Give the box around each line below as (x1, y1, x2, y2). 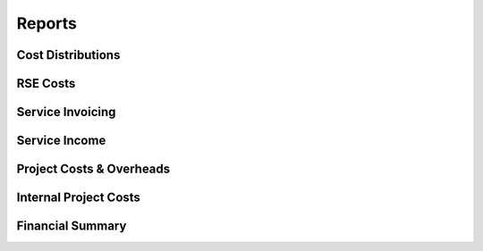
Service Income (16, 133, 106, 148)
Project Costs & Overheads (16, 162, 171, 177)
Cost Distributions (16, 47, 121, 63)
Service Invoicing (16, 105, 116, 120)
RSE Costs (16, 76, 76, 91)
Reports (16, 13, 78, 33)
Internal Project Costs (16, 190, 140, 205)
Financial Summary (16, 219, 127, 234)
